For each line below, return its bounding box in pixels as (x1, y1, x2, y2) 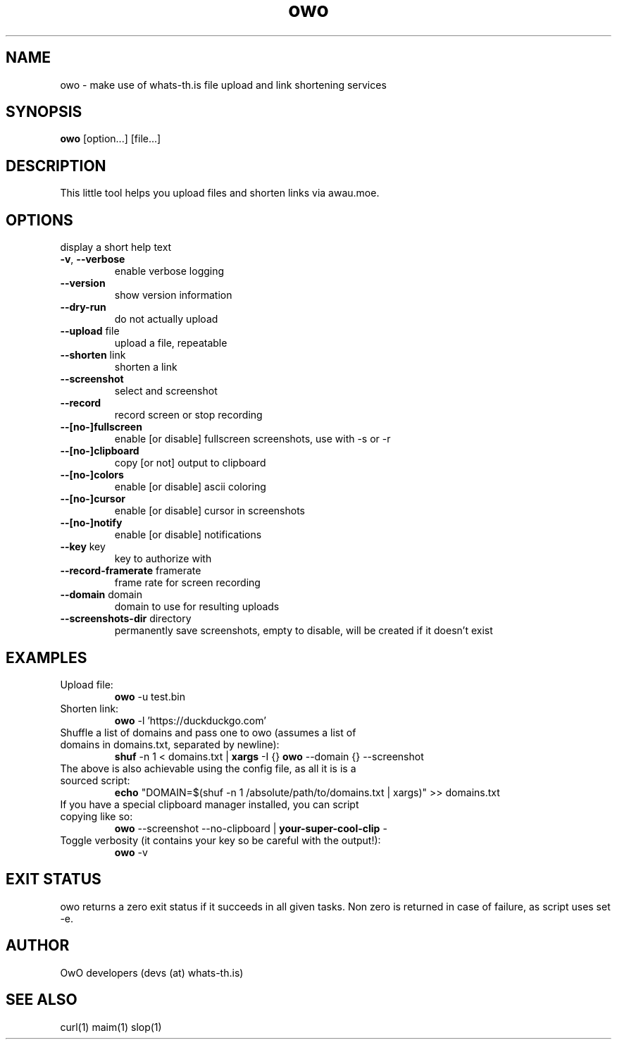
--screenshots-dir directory (60, 612, 192, 625)
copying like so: (60, 810, 133, 822)
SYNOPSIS (6, 103, 82, 121)
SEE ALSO (6, 991, 77, 1009)
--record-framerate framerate (60, 564, 201, 577)
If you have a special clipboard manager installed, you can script (60, 798, 359, 810)
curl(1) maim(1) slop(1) (60, 1020, 162, 1033)
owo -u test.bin (114, 690, 185, 703)
